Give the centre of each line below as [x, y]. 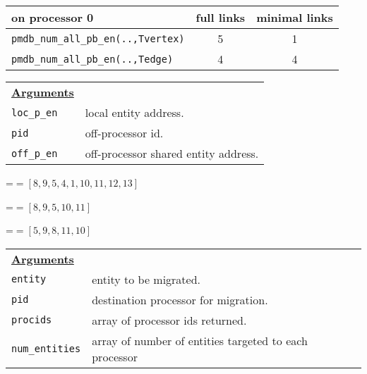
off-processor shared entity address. [172, 153]
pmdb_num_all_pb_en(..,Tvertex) [98, 38]
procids [32, 320]
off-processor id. [124, 133]
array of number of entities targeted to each [200, 340]
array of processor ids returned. [169, 320]
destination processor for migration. [180, 299]
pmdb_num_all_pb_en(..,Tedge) [92, 59]
